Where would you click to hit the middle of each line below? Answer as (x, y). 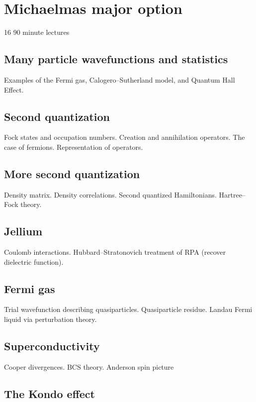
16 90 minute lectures (37, 32)
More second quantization (72, 173)
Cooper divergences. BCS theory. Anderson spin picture (89, 366)
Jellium (23, 231)
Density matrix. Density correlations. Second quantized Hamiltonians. (110, 194)
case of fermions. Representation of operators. (74, 147)
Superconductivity (52, 346)
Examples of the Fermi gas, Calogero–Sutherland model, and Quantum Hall (120, 79)
